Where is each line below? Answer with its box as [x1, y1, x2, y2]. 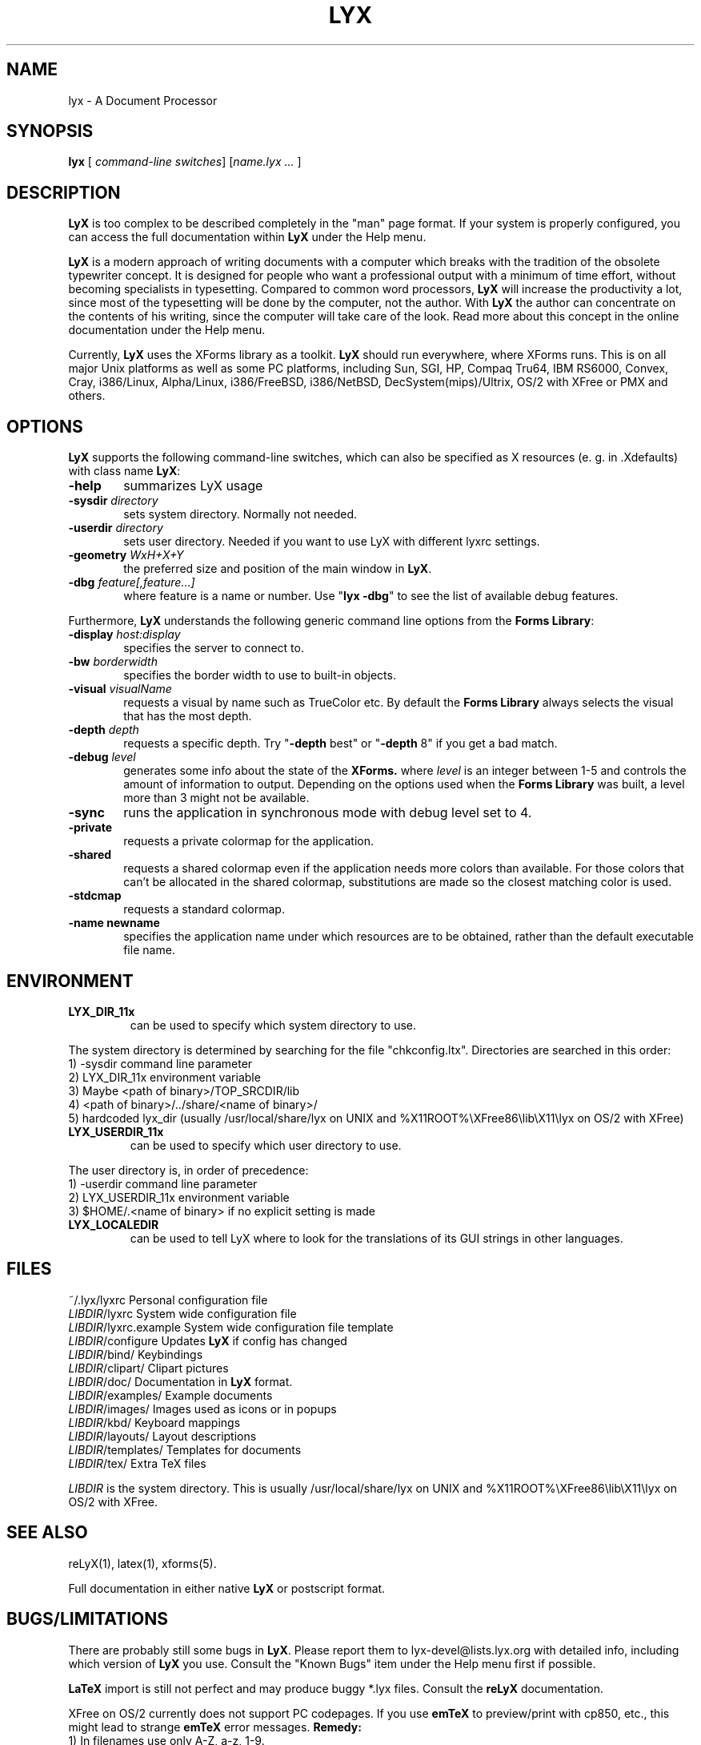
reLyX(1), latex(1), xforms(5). [68, 1556, 217, 1570]
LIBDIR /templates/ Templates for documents [68, 1442, 302, 1457]
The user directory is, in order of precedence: [68, 1163, 309, 1177]
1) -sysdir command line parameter [68, 1056, 253, 1070]
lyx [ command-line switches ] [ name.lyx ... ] [68, 155, 302, 169]
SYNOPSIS [6, 121, 94, 142]
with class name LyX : [68, 464, 181, 478]
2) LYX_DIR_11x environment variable [68, 1070, 261, 1084]
